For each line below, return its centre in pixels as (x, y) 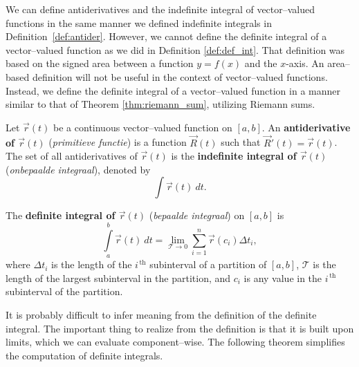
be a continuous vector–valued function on (143, 127)
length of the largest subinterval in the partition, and (118, 277)
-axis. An (305, 63)
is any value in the (283, 277)
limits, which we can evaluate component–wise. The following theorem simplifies (175, 342)
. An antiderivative (306, 127)
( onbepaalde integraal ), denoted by (78, 169)
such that (241, 142)
